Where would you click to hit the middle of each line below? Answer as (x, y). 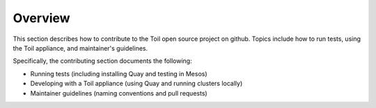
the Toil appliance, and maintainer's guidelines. (80, 48)
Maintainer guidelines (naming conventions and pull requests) (119, 93)
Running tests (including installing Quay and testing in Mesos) (119, 73)
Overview (41, 18)
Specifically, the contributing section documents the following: (102, 61)
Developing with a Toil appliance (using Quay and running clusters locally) (136, 84)
